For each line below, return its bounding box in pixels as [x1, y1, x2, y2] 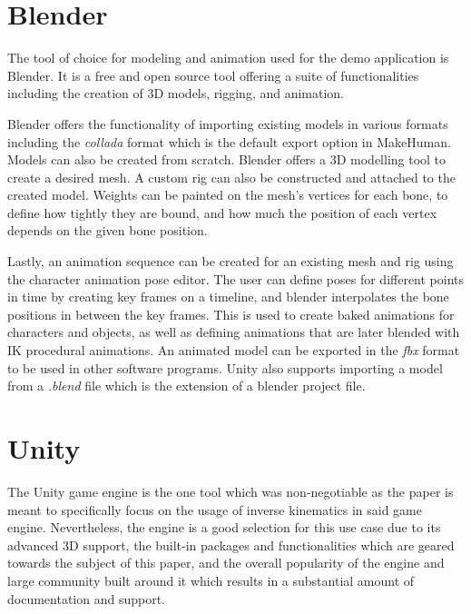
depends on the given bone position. [7, 221, 208, 240]
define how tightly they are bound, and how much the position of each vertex [7, 203, 437, 222]
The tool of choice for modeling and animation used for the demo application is [7, 48, 449, 67]
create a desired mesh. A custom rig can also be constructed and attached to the [7, 167, 456, 186]
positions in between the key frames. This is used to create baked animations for [7, 304, 455, 323]
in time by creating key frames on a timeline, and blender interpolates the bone [7, 287, 449, 306]
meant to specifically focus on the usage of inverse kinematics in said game [7, 500, 423, 519]
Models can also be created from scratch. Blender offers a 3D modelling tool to [7, 150, 446, 169]
